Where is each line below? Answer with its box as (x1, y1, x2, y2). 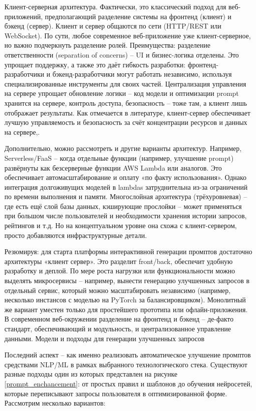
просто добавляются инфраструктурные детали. (4, 230, 147, 240)
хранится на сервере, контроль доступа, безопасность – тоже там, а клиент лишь (4, 97, 247, 108)
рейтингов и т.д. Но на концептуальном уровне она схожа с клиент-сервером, (4, 220, 237, 231)
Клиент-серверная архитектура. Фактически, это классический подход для (4, 1, 226, 11)
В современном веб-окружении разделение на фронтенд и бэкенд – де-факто (4, 314, 234, 324)
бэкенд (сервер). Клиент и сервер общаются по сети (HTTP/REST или (4, 21, 222, 31)
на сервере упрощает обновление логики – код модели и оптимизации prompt (4, 88, 239, 98)
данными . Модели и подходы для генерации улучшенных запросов (4, 333, 205, 343)
